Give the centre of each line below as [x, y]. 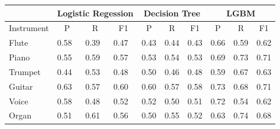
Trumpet [25, 71]
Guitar [21, 86]
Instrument [29, 28]
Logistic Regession [95, 13]
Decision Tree [172, 13]
